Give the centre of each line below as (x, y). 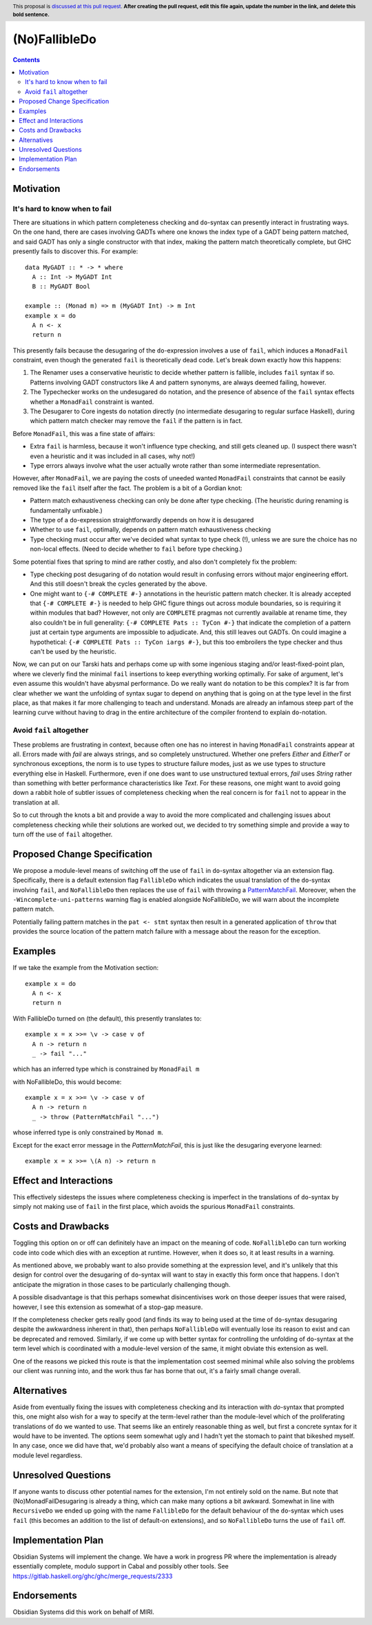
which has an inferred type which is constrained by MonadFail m (106, 1069)
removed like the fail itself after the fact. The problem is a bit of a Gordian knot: (127, 488)
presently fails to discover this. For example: (75, 251)
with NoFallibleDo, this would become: (67, 1082)
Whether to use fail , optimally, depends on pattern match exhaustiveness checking (151, 530)
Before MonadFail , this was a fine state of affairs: (84, 433)
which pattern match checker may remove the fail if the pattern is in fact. (136, 421)
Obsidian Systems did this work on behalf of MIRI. (83, 1612)
